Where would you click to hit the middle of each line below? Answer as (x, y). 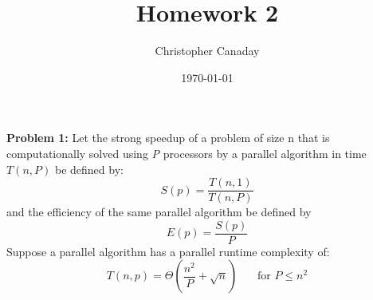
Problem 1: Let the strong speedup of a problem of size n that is (168, 138)
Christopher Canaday (207, 51)
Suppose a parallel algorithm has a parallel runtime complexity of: (168, 251)
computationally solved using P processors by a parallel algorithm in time (186, 153)
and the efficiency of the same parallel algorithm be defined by (159, 212)
